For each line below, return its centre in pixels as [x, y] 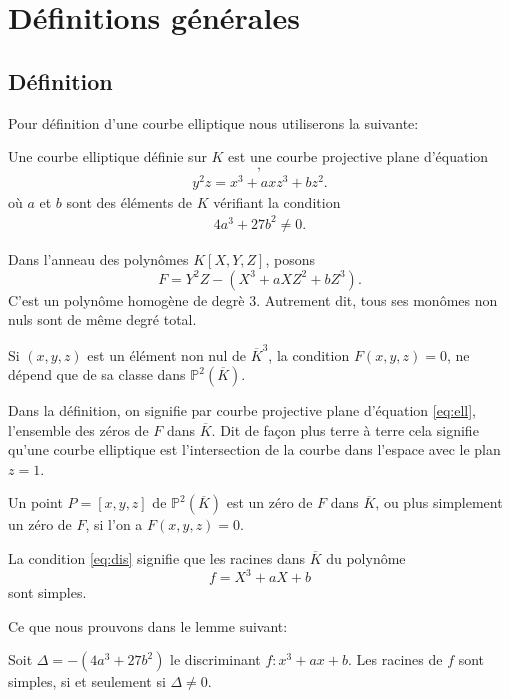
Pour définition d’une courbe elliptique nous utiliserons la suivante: [213, 122]
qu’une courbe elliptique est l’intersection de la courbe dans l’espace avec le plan [254, 449]
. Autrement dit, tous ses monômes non [377, 299]
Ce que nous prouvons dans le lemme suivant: [148, 625]
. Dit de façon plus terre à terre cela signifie [345, 429]
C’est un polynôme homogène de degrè [126, 299]
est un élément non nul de [167, 354]
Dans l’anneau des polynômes [98, 259]
